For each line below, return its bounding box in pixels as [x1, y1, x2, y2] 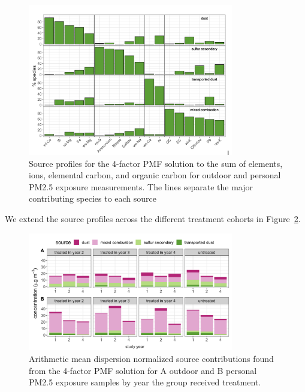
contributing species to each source [29, 192, 157, 205]
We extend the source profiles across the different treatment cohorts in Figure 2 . [5, 213, 301, 225]
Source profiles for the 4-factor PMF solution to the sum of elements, [29, 157, 283, 169]
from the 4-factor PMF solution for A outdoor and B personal [29, 364, 257, 376]
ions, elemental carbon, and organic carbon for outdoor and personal [29, 169, 281, 181]
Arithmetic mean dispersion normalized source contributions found [29, 352, 274, 364]
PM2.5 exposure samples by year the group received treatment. [29, 376, 261, 388]
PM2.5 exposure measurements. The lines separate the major [29, 180, 253, 193]
